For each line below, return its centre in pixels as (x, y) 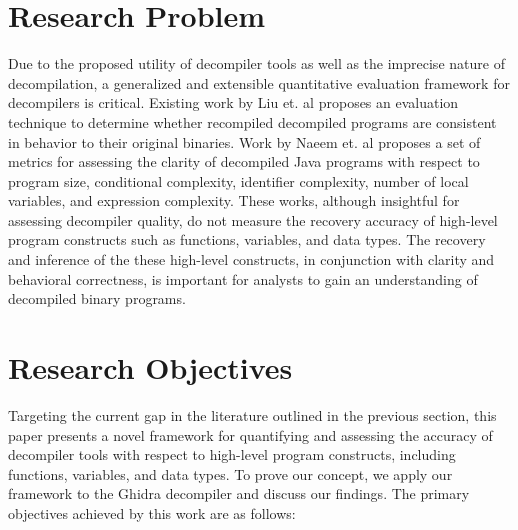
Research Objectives (150, 367)
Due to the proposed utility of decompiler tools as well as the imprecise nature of (256, 63)
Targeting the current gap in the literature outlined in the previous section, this (252, 414)
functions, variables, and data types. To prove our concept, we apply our (230, 473)
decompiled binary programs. (97, 298)
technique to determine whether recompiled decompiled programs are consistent (252, 121)
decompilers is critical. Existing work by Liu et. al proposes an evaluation (233, 102)
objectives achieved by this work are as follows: (152, 512)
